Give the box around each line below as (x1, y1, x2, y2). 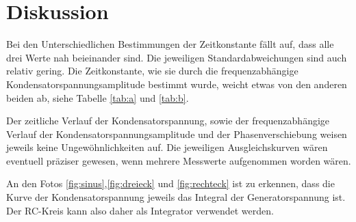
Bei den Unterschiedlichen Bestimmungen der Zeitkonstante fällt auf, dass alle (6, 37, 334, 51)
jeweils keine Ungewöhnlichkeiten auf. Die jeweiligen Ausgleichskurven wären (6, 140, 328, 154)
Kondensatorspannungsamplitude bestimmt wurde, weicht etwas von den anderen (6, 77, 347, 91)
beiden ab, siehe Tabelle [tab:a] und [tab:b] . (6, 90, 189, 105)
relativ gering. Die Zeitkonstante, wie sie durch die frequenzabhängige (6, 64, 298, 78)
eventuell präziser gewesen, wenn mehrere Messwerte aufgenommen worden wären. (6, 153, 351, 167)
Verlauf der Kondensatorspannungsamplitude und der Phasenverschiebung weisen (6, 126, 347, 141)
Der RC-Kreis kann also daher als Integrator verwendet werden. (6, 203, 274, 217)
